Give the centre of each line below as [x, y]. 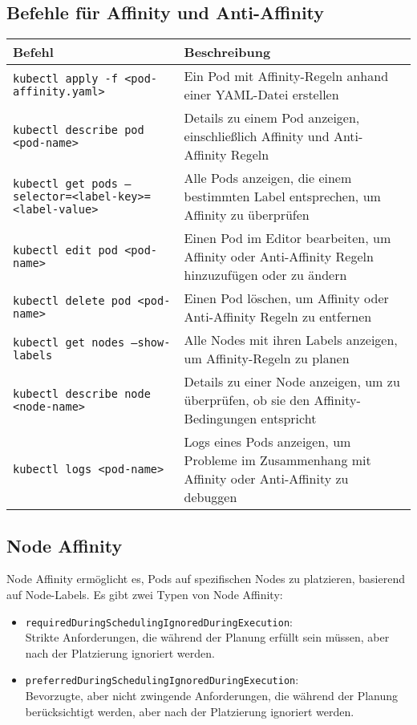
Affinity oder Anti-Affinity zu [266, 479]
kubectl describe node [82, 393]
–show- [151, 343]
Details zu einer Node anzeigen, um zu [292, 382]
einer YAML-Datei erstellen [261, 95]
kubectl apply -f [65, 79]
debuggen [211, 497]
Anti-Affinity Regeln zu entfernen [278, 317]
